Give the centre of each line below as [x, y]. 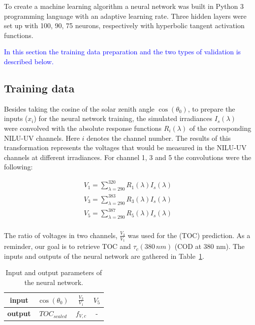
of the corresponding [220, 128]
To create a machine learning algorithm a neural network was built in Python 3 [124, 6]
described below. [29, 61]
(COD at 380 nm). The [209, 246]
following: [18, 167]
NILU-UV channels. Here [42, 138]
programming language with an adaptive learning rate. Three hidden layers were [125, 16]
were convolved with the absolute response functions [83, 128]
